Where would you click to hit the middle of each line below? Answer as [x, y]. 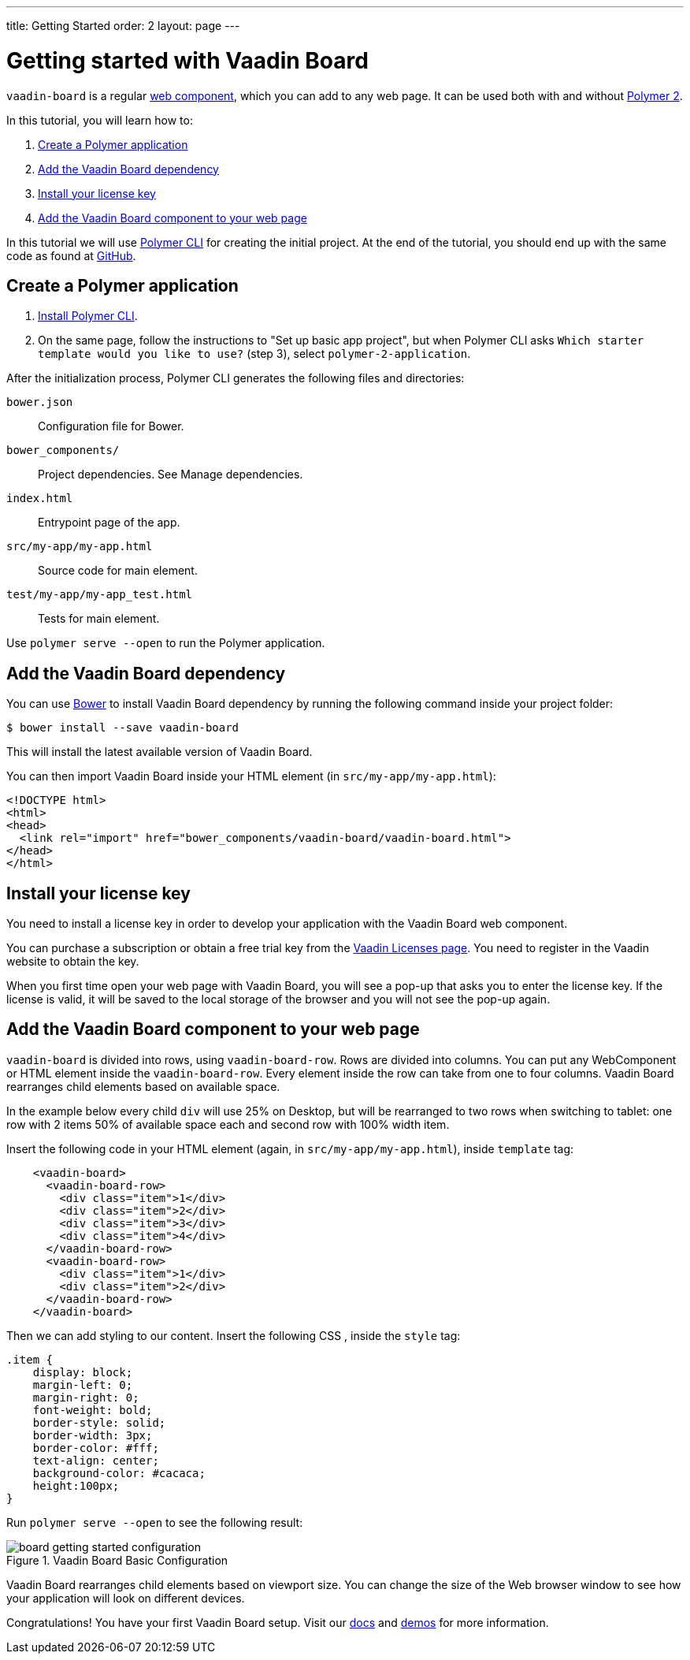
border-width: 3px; [93, 1435]
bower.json [40, 402]
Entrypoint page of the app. [109, 523]
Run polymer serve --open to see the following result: [155, 1522]
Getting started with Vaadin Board [187, 60]
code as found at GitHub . [71, 255]
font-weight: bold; [93, 1410]
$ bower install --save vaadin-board [123, 728]
